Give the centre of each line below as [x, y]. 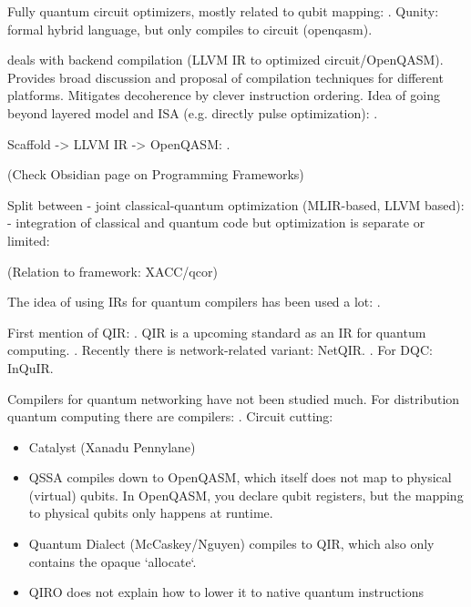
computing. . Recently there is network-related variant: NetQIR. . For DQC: [220, 350]
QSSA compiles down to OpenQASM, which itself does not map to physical [240, 477]
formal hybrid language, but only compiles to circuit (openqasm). [190, 29]
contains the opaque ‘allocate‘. [113, 561]
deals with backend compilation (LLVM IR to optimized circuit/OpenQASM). [225, 60]
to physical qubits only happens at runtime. [151, 513]
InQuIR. [31, 367]
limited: [29, 240]
